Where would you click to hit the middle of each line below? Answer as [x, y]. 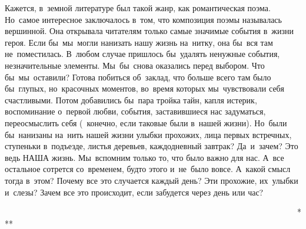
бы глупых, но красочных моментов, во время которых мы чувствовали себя [144, 88]
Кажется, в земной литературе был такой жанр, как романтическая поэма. [138, 8]
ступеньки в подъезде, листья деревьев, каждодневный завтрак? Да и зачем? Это [152, 146]
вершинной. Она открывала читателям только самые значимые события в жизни [149, 31]
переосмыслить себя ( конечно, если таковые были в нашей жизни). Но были [146, 122]
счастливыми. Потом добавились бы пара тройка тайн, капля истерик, [131, 100]
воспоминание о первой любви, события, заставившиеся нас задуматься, [135, 111]
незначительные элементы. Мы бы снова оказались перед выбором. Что [135, 65]
